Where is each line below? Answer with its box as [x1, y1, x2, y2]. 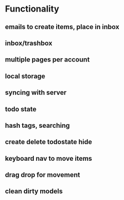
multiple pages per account [5, 56, 90, 64]
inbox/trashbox [5, 39, 52, 47]
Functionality [5, 3, 60, 15]
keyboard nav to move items [5, 154, 93, 163]
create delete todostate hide [5, 138, 92, 146]
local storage [5, 72, 46, 80]
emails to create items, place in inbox [5, 23, 120, 31]
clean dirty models [5, 187, 63, 196]
